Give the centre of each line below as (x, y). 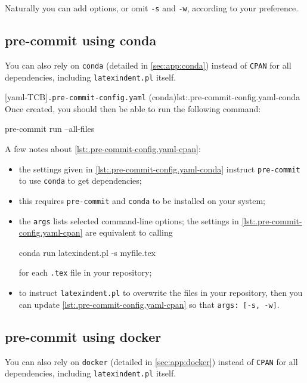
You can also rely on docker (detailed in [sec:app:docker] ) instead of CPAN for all (151, 361)
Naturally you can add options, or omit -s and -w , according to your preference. (152, 8)
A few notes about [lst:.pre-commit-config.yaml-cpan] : (103, 149)
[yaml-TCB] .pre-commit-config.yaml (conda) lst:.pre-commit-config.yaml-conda (153, 97)
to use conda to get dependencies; (80, 180)
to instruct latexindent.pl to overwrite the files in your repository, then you (161, 293)
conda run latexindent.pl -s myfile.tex (87, 252)
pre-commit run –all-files (50, 129)
